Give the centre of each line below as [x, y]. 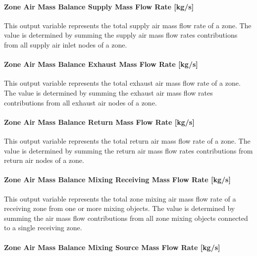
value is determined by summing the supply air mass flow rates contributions [121, 35]
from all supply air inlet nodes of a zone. [66, 44]
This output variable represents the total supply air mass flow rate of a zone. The [128, 25]
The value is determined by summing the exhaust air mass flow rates [108, 92]
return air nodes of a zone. [44, 160]
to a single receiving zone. [43, 228]
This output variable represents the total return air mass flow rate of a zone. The [127, 140]
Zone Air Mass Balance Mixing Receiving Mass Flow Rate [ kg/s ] [117, 179]
